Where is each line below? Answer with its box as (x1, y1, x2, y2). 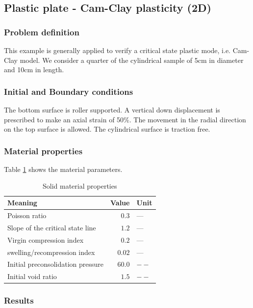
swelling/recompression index (7, 247, 95, 257)
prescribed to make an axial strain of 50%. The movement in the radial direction (4, 114, 246, 124)
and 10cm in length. (4, 64, 64, 75)
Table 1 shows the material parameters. (4, 164, 123, 174)
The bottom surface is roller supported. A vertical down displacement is (4, 105, 220, 114)
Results (4, 294, 34, 307)
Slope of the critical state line (7, 222, 96, 232)
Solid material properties (43, 180, 117, 191)
